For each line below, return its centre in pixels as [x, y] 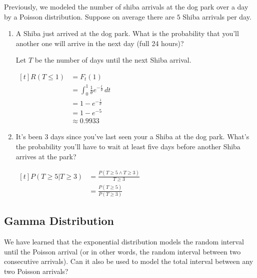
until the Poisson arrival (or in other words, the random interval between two [122, 251]
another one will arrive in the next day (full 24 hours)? [100, 43]
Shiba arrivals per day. [217, 16]
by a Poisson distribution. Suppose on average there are [89, 16]
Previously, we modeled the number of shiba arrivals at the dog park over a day [126, 7]
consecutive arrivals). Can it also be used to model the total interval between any [129, 261]
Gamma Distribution [59, 221]
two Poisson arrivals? [36, 271]
